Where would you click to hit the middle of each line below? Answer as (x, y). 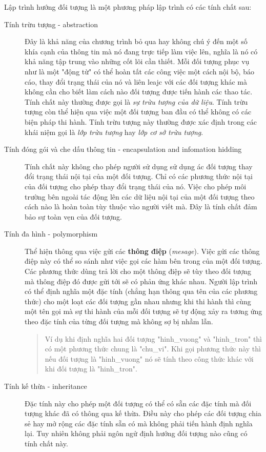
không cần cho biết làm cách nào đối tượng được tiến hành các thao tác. (139, 92)
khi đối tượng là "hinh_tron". (91, 369)
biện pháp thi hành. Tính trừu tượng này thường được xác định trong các (141, 121)
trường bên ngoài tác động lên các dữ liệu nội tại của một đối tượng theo (140, 196)
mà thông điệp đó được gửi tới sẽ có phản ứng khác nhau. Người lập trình (141, 281)
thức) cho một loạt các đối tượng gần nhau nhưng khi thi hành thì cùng (138, 301)
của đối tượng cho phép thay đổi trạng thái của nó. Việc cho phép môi (136, 186)
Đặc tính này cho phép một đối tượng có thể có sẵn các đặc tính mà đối (138, 403)
